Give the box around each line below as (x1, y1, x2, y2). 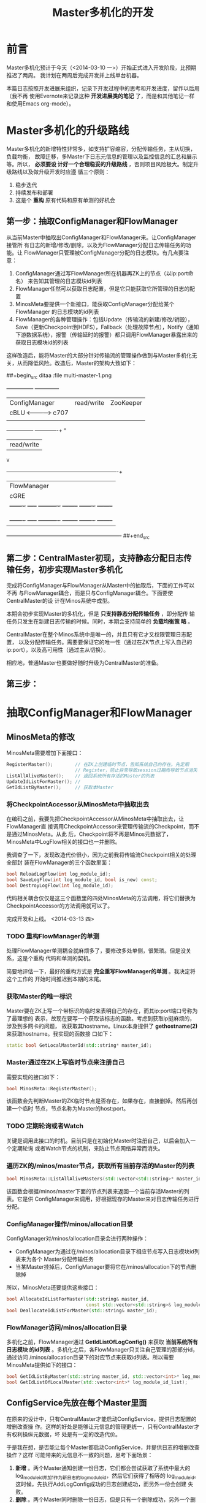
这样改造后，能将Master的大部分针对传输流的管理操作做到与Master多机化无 (6, 351, 197, 359)
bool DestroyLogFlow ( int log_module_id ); (6, 882, 114, 889)
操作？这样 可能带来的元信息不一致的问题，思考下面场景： (6, 1451, 153, 1458)
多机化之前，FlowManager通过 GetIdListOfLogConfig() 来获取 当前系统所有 (6, 1338, 198, 1346)
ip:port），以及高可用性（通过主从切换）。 (6, 646, 109, 654)
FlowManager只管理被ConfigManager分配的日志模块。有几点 (23, 249, 179, 256)
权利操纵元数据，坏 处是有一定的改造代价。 (11, 1430, 121, 1438)
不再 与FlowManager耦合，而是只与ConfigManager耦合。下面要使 (6, 589, 174, 597)
